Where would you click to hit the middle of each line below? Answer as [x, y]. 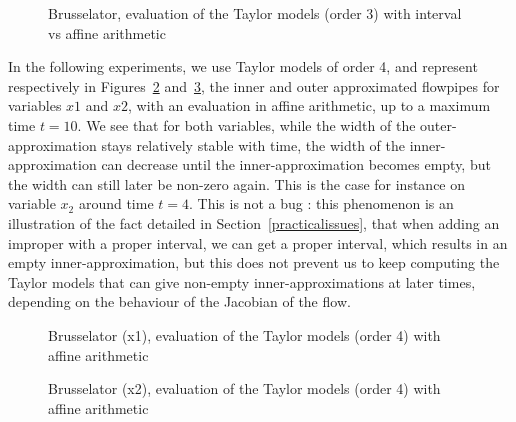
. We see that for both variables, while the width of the [246, 124]
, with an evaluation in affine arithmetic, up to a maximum [309, 105]
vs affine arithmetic [107, 32]
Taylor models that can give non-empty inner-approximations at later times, [242, 281]
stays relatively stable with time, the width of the [253, 144]
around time [116, 203]
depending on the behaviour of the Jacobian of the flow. [179, 301]
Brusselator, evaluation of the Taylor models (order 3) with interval [255, 13]
